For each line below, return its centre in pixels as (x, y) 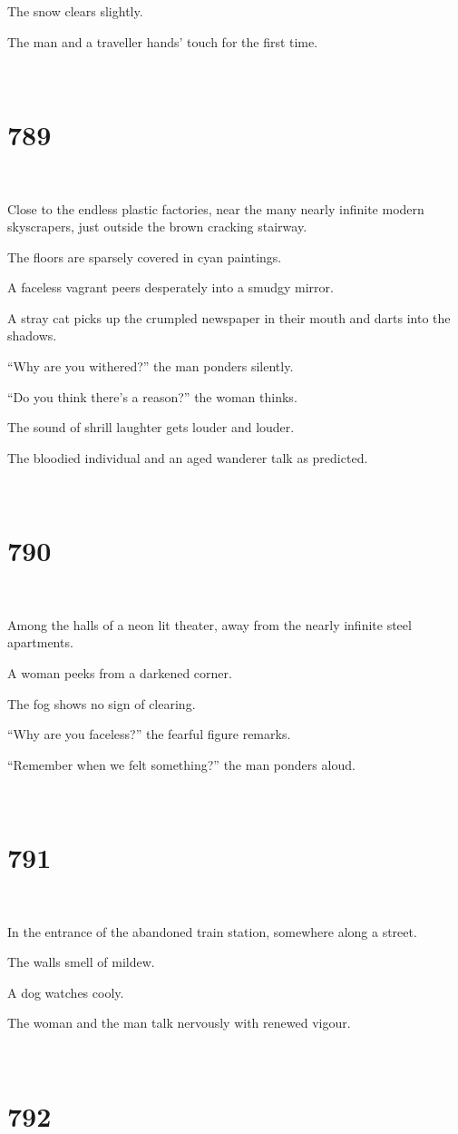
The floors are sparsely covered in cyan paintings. (145, 256)
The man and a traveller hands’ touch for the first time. (163, 41)
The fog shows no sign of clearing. (102, 703)
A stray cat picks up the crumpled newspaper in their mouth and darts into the (229, 317)
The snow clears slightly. (75, 11)
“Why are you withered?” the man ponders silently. (151, 366)
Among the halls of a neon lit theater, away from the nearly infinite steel (210, 624)
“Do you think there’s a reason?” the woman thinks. (152, 396)
